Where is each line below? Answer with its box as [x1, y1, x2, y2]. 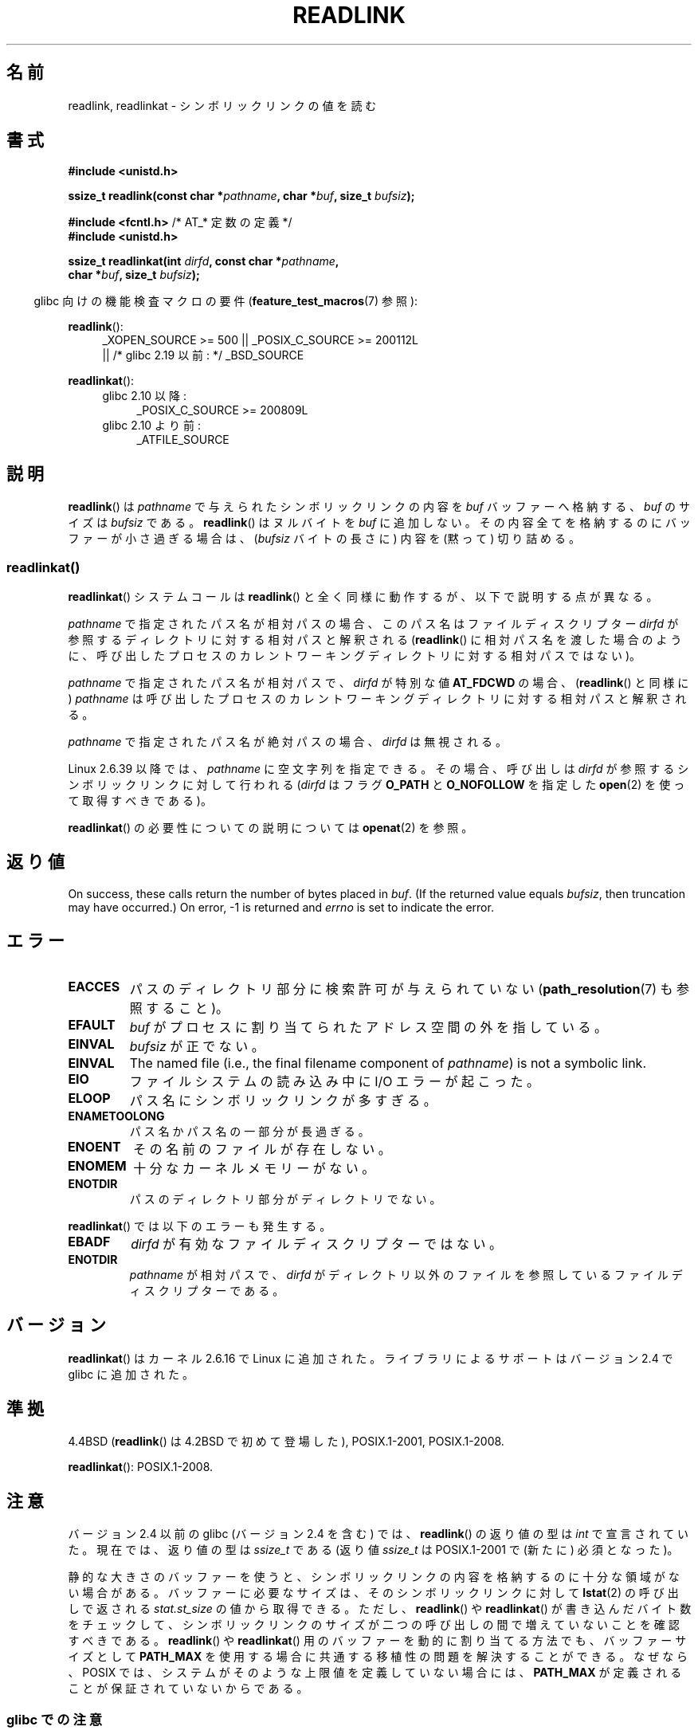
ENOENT [67, 1138, 121, 1155]
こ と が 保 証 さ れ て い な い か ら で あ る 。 [68, 1681, 308, 1696]
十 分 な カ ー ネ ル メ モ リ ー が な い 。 [133, 1159, 375, 1176]
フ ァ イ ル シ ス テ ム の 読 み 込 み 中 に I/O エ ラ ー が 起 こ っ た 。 [129, 1073, 540, 1089]
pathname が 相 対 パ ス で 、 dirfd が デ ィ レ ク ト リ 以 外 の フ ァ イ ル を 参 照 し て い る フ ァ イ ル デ [129, 1267, 683, 1281]
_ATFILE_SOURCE [136, 433, 229, 447]
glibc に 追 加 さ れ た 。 [68, 1367, 194, 1381]
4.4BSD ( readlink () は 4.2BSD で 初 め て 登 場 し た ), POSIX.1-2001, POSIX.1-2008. [68, 1434, 504, 1449]
